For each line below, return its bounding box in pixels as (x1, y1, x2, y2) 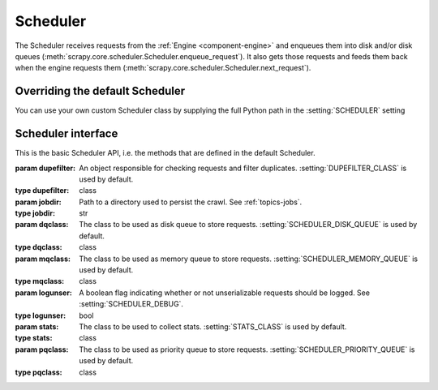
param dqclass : (15, 220, 69, 229)
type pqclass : (15, 367, 62, 377)
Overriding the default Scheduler (15, 84, 186, 98)
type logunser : (15, 311, 67, 320)
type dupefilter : (15, 186, 70, 195)
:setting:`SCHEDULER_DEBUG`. (79, 299, 184, 309)
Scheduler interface (15, 126, 118, 141)
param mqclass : (15, 254, 71, 264)
